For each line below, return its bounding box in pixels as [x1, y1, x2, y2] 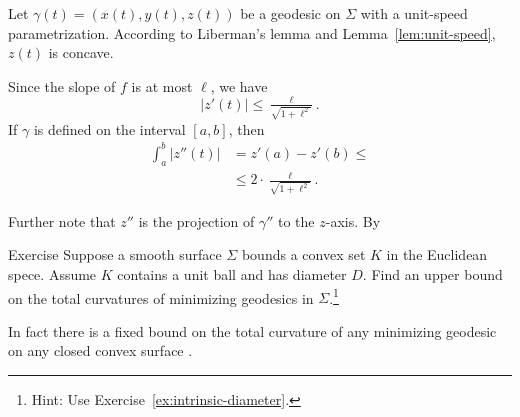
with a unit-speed [360, 3, 468, 23]
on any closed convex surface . [8, 340, 193, 361]
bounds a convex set [241, 244, 366, 265]
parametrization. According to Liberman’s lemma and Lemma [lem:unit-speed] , [8, 22, 496, 43]
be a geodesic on [240, 3, 341, 23]
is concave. [48, 42, 114, 63]
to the [278, 210, 315, 231]
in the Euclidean [386, 244, 488, 265]
